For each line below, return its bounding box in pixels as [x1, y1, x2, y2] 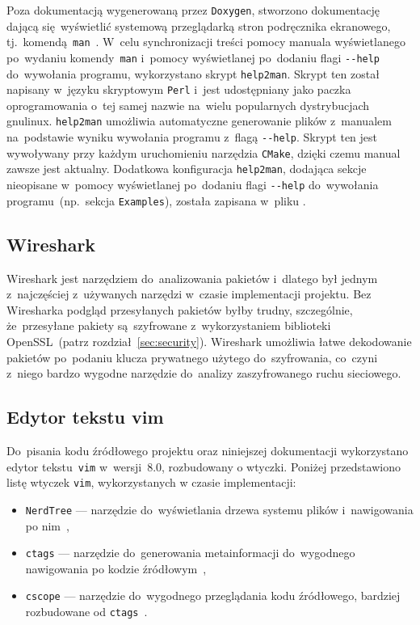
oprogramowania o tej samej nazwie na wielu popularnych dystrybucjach [6, 96, 370, 113]
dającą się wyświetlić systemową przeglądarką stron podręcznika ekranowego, [6, 17, 391, 34]
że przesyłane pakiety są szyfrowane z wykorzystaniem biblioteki [6, 317, 331, 334]
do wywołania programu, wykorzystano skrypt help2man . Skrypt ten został [6, 65, 380, 82]
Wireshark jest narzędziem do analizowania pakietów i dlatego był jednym [6, 269, 378, 286]
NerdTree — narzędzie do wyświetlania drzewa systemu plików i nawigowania [25, 500, 414, 517]
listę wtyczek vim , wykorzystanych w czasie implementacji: [6, 474, 296, 491]
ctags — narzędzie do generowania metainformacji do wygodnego [25, 544, 355, 561]
